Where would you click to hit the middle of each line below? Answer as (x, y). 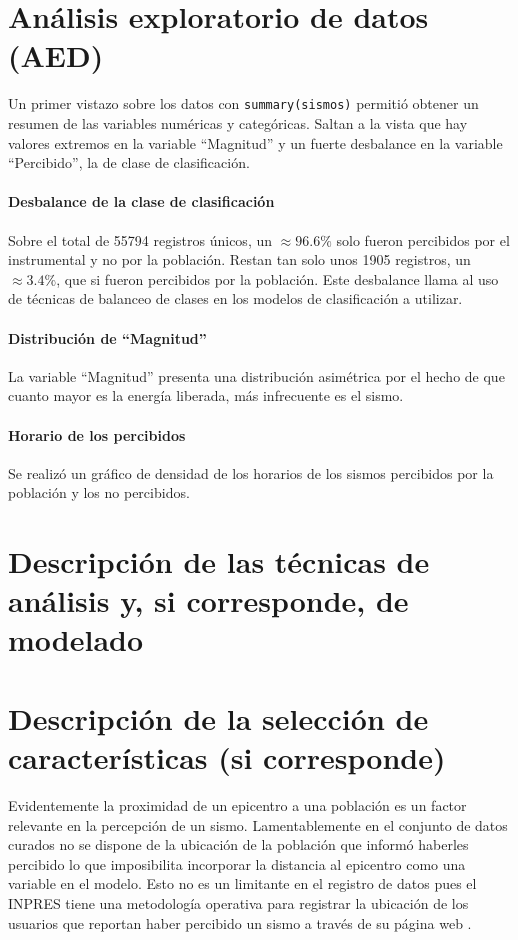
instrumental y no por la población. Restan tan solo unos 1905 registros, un (239, 259)
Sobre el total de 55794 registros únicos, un (140, 239)
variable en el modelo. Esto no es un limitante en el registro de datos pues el (242, 883)
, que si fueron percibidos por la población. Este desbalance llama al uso (277, 278)
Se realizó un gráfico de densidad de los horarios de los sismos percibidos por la (251, 472)
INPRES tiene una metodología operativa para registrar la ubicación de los (238, 902)
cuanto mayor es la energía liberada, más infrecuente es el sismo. (206, 395)
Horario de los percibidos (97, 434)
